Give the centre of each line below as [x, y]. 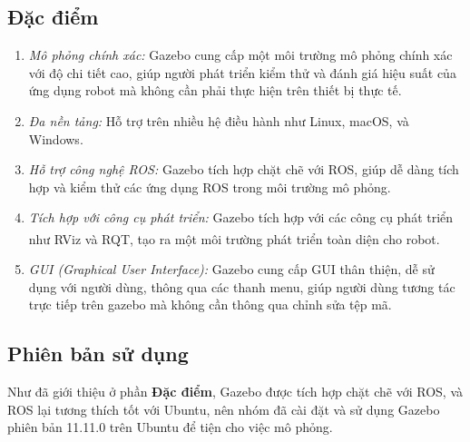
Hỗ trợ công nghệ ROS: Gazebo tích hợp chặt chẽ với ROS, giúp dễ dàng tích [244, 169]
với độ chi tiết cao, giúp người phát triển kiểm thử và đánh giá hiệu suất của [242, 72]
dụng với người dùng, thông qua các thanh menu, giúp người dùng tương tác [242, 286]
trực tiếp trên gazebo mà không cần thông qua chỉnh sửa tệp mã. [210, 304]
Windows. [56, 138]
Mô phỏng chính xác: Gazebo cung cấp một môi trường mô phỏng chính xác [240, 55]
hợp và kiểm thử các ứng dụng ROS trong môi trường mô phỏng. [210, 187]
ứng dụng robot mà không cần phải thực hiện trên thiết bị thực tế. [215, 90]
